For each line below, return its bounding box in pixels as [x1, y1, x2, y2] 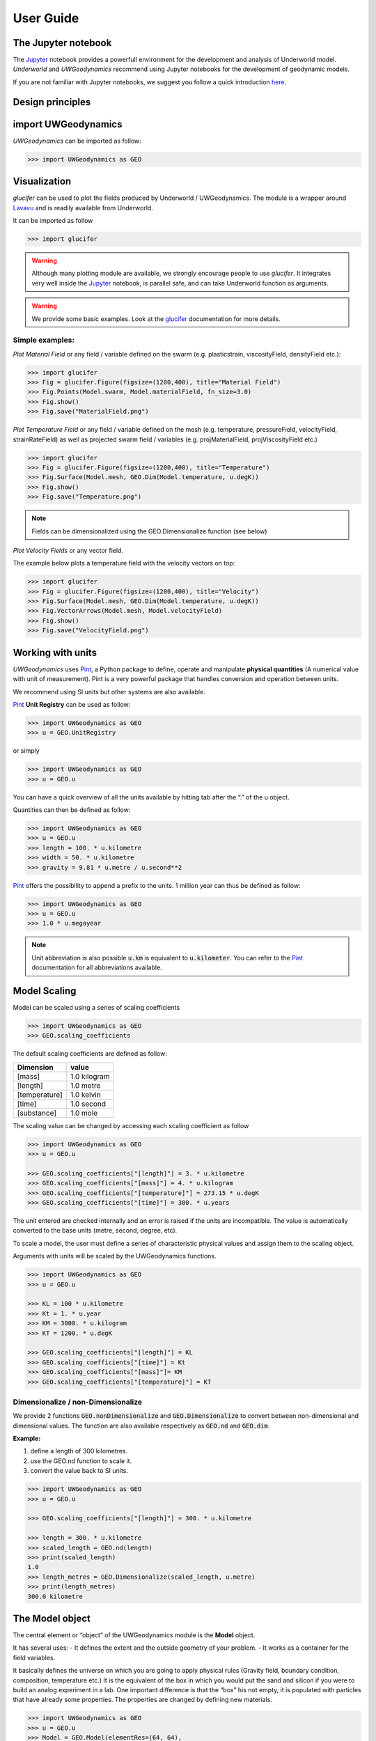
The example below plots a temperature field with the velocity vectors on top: [13, 559, 235, 568]
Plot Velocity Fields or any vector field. [13, 546, 124, 554]
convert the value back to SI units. [30, 1467, 129, 1475]
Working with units [13, 646, 97, 658]
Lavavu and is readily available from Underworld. [13, 203, 153, 212]
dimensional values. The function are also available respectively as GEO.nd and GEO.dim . [13, 1421, 270, 1430]
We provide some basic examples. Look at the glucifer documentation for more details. [31, 314, 281, 323]
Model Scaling [13, 985, 77, 997]
